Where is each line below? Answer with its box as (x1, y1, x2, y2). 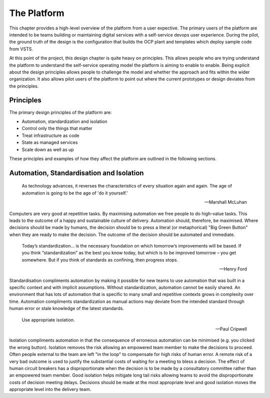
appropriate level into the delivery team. (9, 386, 91, 392)
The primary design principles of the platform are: (9, 109, 112, 115)
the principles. (9, 83, 39, 89)
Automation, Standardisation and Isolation (9, 168, 144, 177)
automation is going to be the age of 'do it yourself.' (21, 190, 128, 196)
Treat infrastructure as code (21, 132, 79, 138)
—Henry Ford (219, 266, 247, 272)
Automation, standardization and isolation (21, 118, 107, 124)
